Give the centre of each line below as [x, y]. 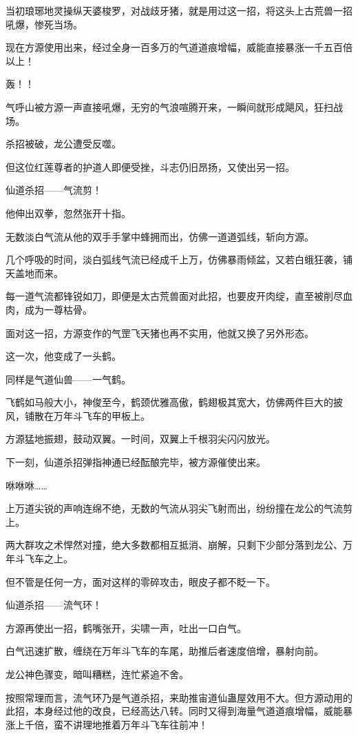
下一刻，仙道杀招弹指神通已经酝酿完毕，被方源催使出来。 [136, 462]
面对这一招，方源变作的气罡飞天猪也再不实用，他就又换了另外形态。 [160, 333]
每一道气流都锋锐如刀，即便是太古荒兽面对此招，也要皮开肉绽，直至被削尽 [174, 296]
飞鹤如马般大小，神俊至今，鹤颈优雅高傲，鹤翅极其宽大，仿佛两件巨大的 [169, 402]
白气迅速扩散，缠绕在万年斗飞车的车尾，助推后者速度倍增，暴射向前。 [165, 651]
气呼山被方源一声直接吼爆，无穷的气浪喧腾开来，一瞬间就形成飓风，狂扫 [169, 106]
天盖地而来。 [34, 273]
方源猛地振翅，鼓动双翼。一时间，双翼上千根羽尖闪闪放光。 [140, 439]
